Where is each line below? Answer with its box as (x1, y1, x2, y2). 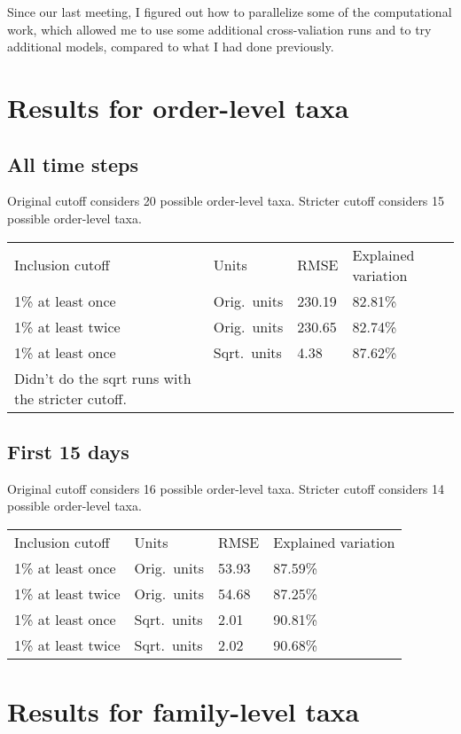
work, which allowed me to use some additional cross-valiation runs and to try (7, 20, 432, 38)
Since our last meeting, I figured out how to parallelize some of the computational (7, 3, 452, 20)
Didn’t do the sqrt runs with (14, 367, 191, 388)
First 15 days (7, 437, 129, 465)
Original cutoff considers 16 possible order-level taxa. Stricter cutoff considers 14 (7, 479, 445, 497)
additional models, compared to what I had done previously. (7, 37, 334, 56)
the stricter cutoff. (14, 387, 127, 409)
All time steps (7, 150, 138, 177)
